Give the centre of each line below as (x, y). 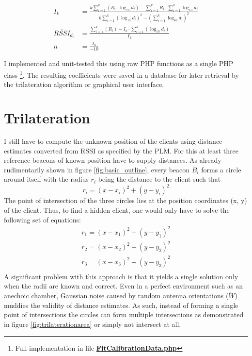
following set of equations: (42, 219)
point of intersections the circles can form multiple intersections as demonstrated (124, 314)
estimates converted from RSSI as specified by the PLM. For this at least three (121, 150)
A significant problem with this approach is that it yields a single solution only (121, 276)
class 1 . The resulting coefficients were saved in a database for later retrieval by (121, 74)
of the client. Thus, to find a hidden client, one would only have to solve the (117, 210)
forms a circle (221, 169)
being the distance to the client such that (159, 179)
